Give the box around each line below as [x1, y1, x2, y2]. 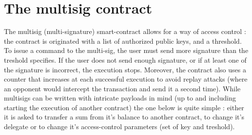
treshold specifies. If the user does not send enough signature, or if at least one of [4, 54, 247, 65]
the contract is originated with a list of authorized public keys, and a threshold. [4, 35, 242, 46]
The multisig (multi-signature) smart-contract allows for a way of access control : [4, 26, 246, 36]
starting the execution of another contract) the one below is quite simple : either [4, 102, 244, 112]
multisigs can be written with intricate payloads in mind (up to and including [4, 93, 236, 103]
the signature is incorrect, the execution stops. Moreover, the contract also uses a [4, 64, 246, 74]
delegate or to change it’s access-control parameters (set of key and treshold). [4, 121, 235, 132]
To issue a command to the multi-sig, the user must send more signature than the [4, 45, 249, 55]
